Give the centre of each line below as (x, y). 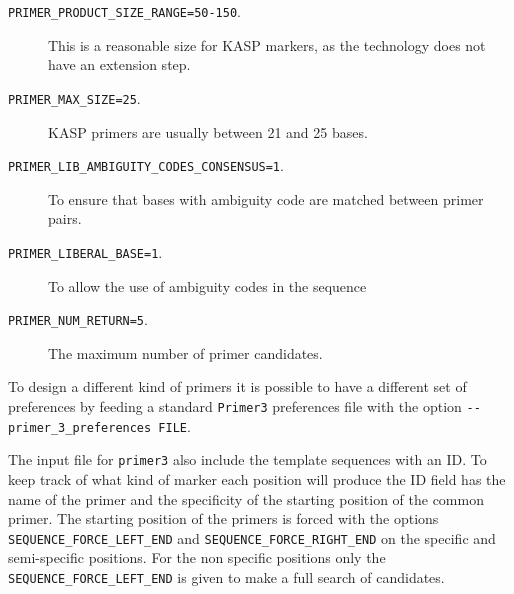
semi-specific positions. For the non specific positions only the (197, 557)
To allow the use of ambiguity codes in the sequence (207, 285)
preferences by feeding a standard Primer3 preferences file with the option (235, 406)
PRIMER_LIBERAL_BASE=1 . (85, 251)
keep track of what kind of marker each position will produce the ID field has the (257, 479)
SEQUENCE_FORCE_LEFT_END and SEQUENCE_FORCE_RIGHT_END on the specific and (252, 537)
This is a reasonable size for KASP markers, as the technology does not (267, 44)
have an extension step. (119, 64)
